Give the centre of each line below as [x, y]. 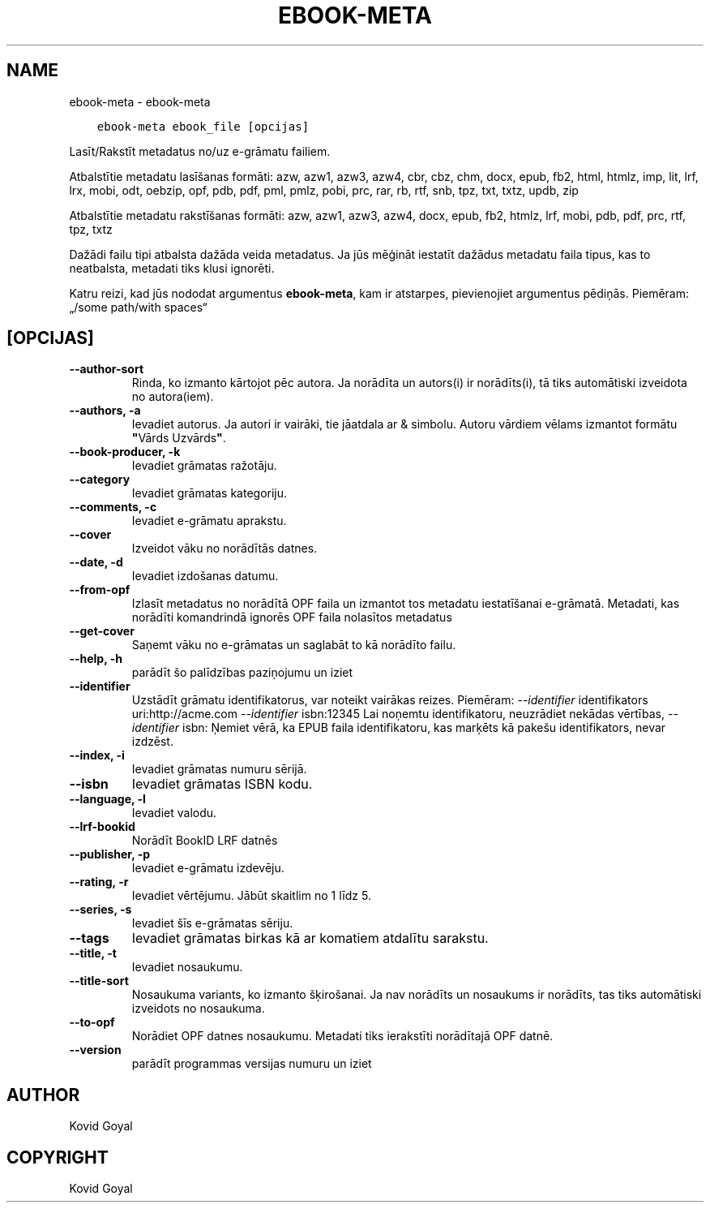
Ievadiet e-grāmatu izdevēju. [208, 868]
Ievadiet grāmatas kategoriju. [210, 493]
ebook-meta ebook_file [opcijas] [203, 126]
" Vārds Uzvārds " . [179, 438]
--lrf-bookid [102, 827]
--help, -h [96, 659]
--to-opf [92, 1022]
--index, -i [97, 755]
